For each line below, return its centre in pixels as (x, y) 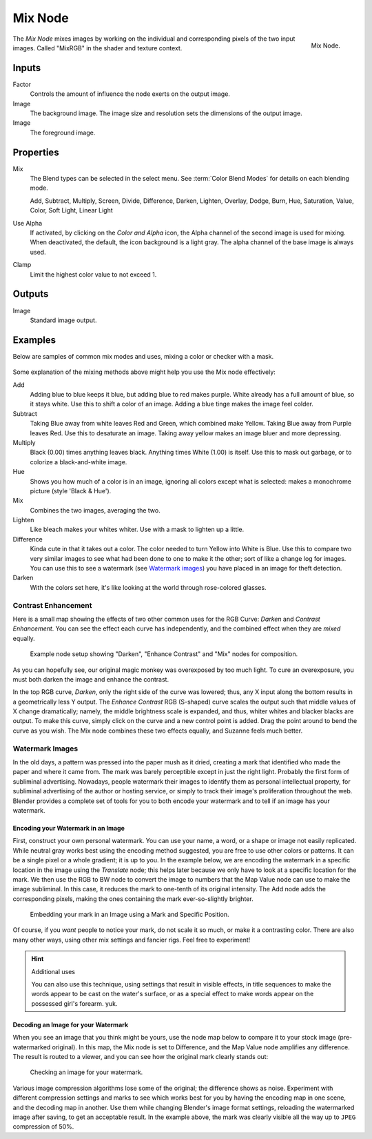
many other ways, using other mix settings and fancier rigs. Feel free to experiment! (132, 940)
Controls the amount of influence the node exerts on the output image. (130, 94)
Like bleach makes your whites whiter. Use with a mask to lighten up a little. (137, 529)
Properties (36, 152)
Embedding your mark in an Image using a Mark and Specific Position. (130, 915)
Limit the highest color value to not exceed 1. (93, 274)
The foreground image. (63, 132)
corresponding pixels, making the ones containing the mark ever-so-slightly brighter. (133, 899)
